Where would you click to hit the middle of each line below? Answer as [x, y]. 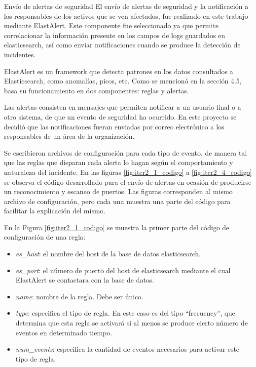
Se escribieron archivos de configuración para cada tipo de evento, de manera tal [126, 152]
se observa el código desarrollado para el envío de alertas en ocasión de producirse [128, 182]
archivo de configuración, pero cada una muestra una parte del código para [117, 201]
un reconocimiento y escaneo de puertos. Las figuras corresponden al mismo [118, 191]
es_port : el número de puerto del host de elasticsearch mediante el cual [123, 270]
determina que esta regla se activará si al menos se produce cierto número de [132, 323]
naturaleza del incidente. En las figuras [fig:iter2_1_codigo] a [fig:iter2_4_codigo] [128, 172]
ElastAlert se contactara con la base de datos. [85, 280]
